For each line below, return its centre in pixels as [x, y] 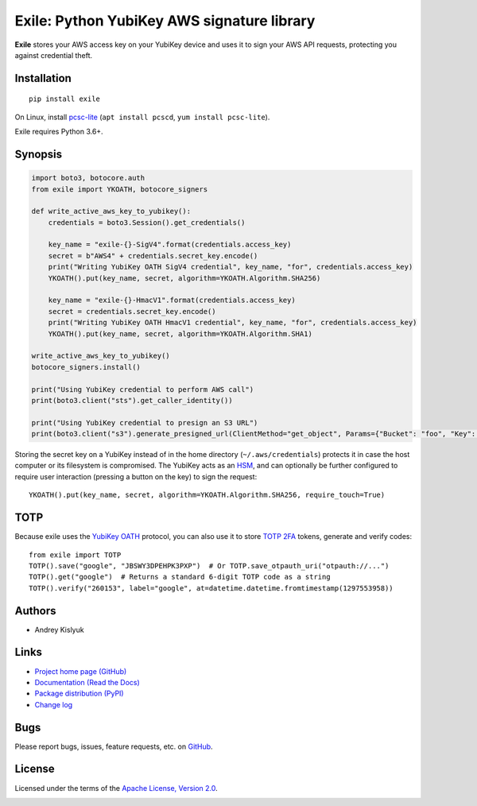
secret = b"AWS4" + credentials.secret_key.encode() [153, 256]
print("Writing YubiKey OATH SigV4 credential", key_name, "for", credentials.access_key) [231, 267]
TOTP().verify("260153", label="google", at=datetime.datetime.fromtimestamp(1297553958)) [211, 588]
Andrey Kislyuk [59, 630]
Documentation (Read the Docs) [87, 682]
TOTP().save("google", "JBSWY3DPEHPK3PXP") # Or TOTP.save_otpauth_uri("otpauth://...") [209, 566]
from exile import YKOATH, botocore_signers [120, 189]
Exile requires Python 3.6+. [59, 132]
